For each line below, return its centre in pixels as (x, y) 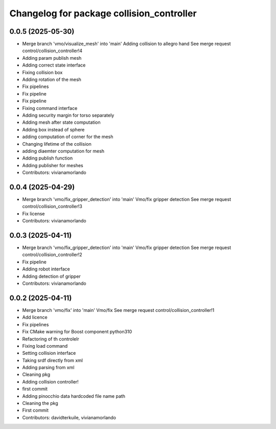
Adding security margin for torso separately (68, 115)
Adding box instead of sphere (53, 129)
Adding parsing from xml (48, 368)
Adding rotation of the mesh (52, 80)
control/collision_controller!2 (52, 255)
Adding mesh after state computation (61, 122)
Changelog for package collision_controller (103, 13)
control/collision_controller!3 (52, 207)
